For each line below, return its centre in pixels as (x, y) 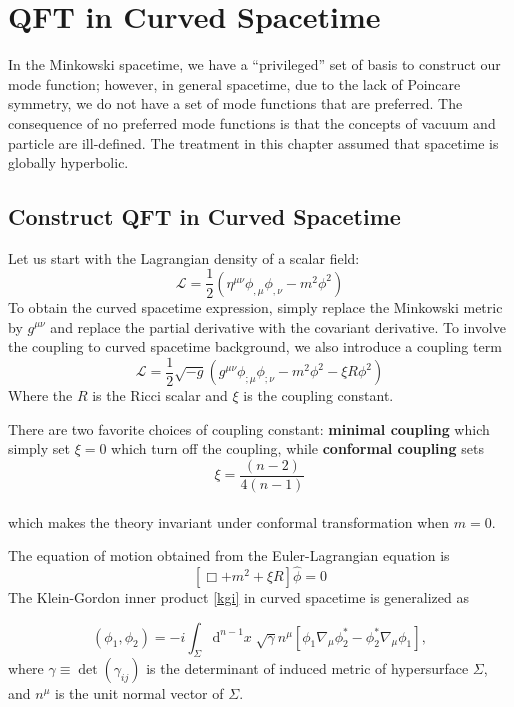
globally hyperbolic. (68, 162)
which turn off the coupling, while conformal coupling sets (297, 448)
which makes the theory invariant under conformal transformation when (229, 521)
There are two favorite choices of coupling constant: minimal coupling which (249, 428)
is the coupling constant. (318, 395)
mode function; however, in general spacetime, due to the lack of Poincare (234, 83)
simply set (39, 448)
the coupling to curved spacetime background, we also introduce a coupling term (255, 346)
